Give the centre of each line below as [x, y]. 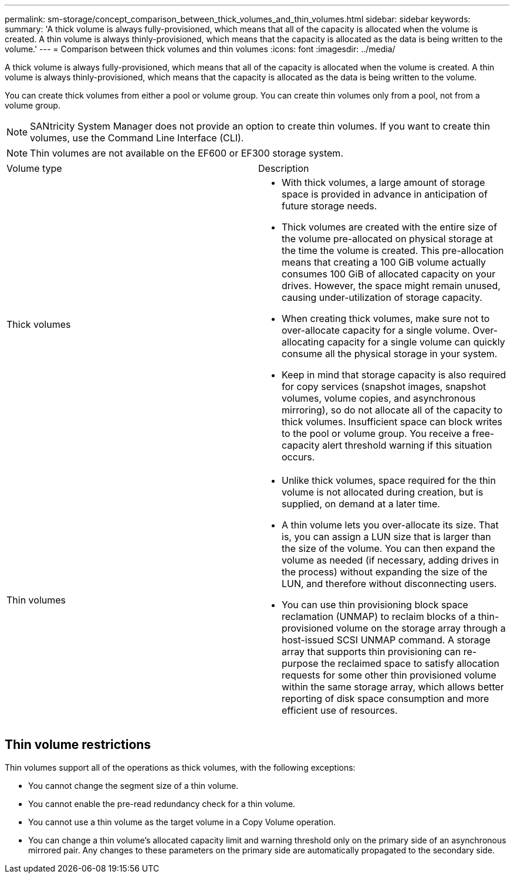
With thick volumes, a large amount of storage [383, 182]
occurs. [298, 457]
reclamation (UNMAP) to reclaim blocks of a [379, 616]
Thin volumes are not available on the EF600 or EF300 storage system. [187, 153]
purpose [300, 663]
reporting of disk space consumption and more [386, 699]
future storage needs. [329, 206]
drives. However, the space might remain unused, [391, 286]
